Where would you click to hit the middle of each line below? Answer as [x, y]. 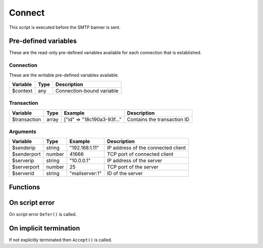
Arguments [23, 132]
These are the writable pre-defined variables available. [64, 75]
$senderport [26, 154]
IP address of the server [135, 161]
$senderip [24, 148]
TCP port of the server [133, 167]
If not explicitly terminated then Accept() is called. [61, 240]
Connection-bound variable [87, 91]
